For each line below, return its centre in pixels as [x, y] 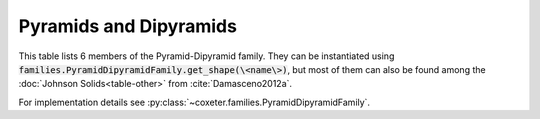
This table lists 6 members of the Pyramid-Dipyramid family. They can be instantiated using [206, 56]
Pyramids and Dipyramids [127, 26]
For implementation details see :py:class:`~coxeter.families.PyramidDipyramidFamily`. [194, 102]
